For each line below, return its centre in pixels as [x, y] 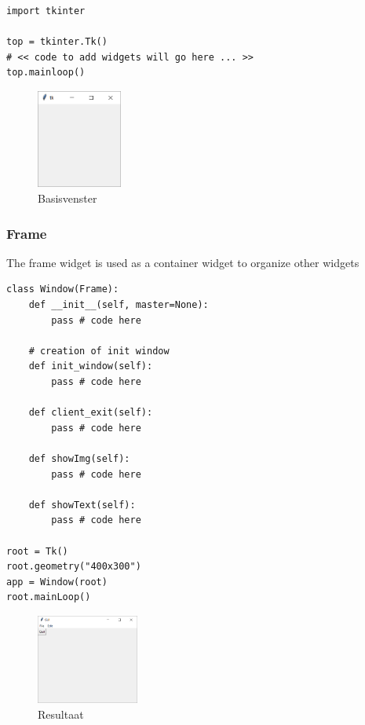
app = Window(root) [57, 582]
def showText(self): [82, 505]
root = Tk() [37, 551]
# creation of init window [99, 351]
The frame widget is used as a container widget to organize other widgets [183, 262]
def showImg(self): [79, 458]
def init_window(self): [91, 366]
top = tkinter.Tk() [57, 42]
